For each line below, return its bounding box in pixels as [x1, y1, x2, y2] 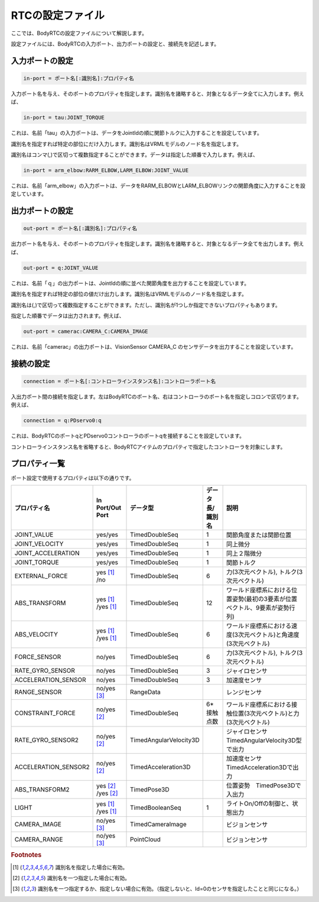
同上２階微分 [226, 549, 262, 557]
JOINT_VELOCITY [14, 540, 64, 548]
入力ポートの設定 [11, 56, 73, 66]
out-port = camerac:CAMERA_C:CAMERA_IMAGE [23, 328, 148, 335]
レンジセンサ [226, 688, 262, 696]
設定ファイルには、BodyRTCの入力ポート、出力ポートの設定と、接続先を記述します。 [11, 40, 220, 47]
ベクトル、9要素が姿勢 [226, 604, 289, 612]
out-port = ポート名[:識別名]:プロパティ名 [23, 225, 138, 232]
